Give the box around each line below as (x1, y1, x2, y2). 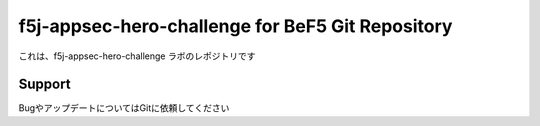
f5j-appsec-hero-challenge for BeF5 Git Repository (18, 15, 453, 37)
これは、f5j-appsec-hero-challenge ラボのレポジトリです (18, 50, 256, 62)
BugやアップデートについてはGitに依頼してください (18, 102, 230, 114)
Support (18, 76, 71, 93)
